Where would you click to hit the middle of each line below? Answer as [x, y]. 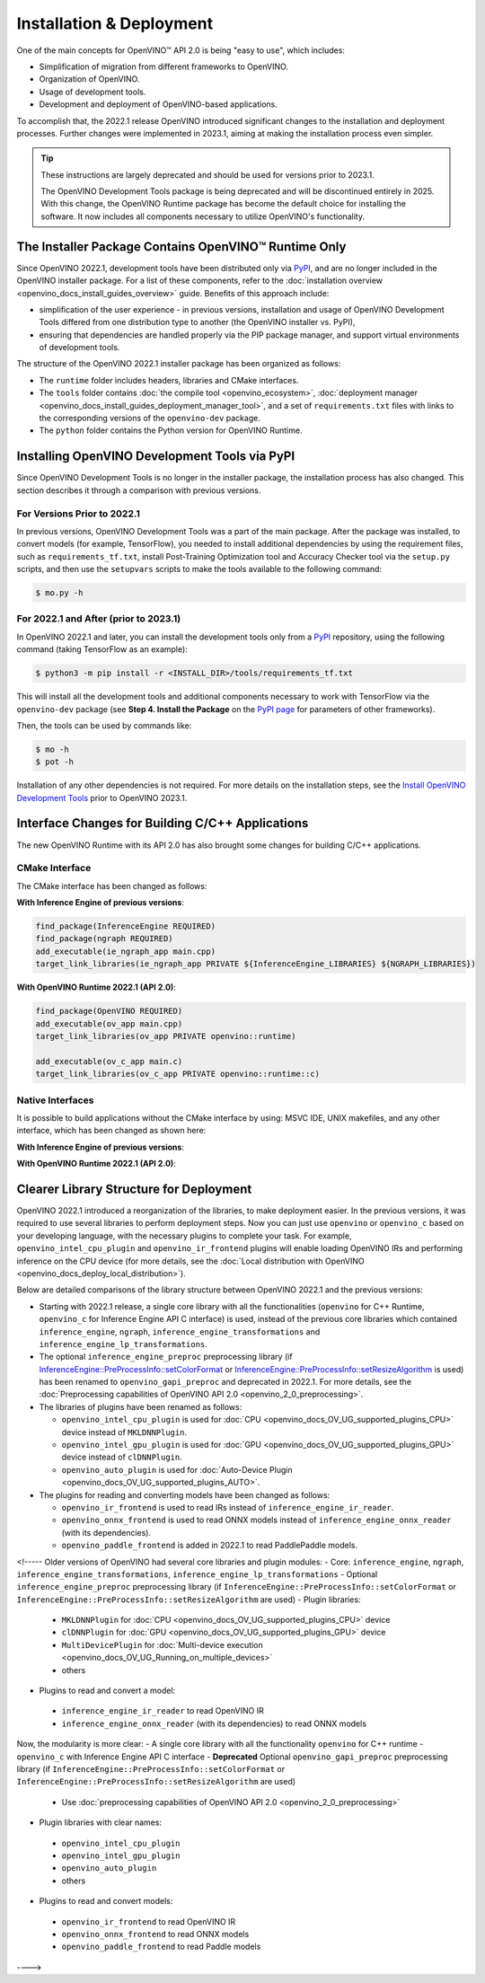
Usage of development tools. [93, 92]
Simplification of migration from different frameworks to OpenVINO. [164, 66]
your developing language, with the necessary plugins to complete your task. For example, [184, 1236]
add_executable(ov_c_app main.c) [109, 1061]
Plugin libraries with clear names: [100, 1822]
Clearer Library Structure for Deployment [134, 1189]
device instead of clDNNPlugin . [122, 1457]
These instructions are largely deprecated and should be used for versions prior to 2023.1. [207, 174]
